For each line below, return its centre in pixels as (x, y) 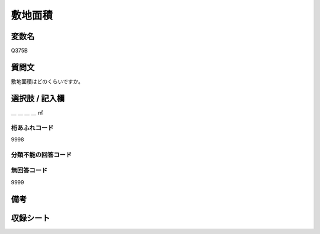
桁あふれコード (32, 128)
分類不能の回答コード (41, 155)
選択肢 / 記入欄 (38, 98)
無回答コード (29, 170)
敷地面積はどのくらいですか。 (47, 81)
